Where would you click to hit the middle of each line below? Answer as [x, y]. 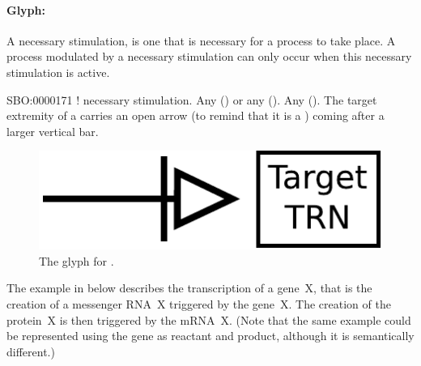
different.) [31, 351]
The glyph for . [77, 260]
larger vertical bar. [53, 131]
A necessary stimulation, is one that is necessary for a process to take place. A [201, 40]
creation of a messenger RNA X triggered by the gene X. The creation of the [199, 303]
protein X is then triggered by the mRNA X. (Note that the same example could [209, 319]
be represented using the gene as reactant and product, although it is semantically [210, 336]
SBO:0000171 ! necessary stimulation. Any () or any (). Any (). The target [192, 99]
